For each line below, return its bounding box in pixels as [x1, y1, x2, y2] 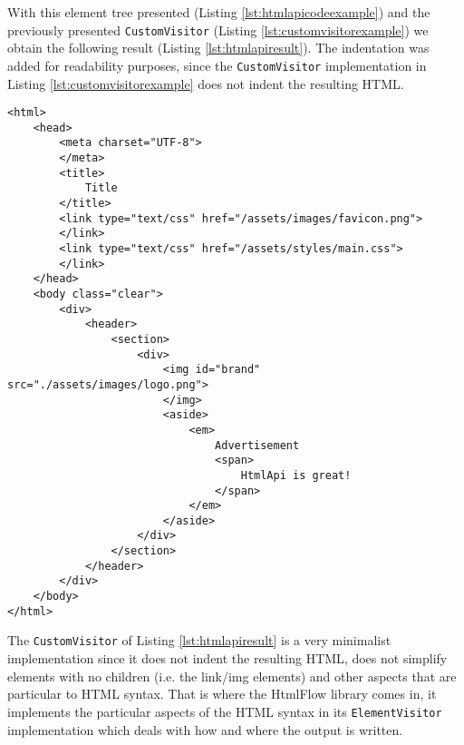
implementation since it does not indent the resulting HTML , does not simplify [7, 649, 448, 668]
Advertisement [215, 438, 300, 452]
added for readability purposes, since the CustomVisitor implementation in [7, 55, 427, 74]
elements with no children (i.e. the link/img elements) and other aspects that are [7, 666, 457, 685]
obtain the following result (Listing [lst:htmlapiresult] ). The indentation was [7, 38, 430, 57]
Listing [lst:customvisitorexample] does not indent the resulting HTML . [7, 74, 404, 93]
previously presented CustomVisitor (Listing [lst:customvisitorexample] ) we [7, 20, 429, 39]
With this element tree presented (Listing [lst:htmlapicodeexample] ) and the [7, 3, 430, 21]
